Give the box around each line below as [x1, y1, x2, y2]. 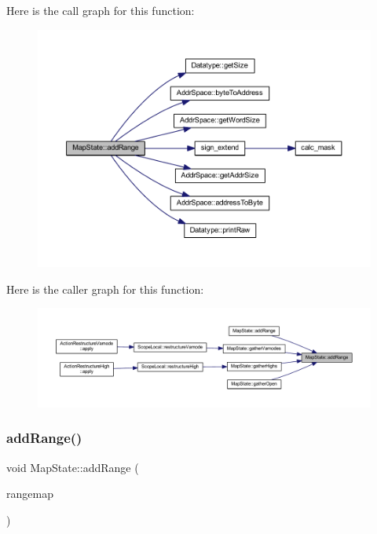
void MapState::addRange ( [6, 459, 139, 475]
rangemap [6, 485, 53, 502]
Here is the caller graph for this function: [6, 280, 204, 297]
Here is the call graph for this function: [6, 2, 195, 18]
